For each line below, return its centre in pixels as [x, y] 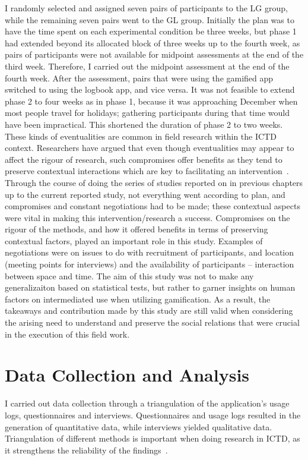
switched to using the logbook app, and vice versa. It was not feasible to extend [150, 89]
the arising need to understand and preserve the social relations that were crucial [152, 322]
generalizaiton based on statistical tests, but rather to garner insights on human [150, 287]
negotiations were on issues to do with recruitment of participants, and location [150, 252]
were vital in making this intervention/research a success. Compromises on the [147, 217]
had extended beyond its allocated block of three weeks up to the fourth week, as [153, 42]
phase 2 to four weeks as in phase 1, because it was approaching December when [151, 101]
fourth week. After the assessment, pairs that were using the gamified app [139, 78]
